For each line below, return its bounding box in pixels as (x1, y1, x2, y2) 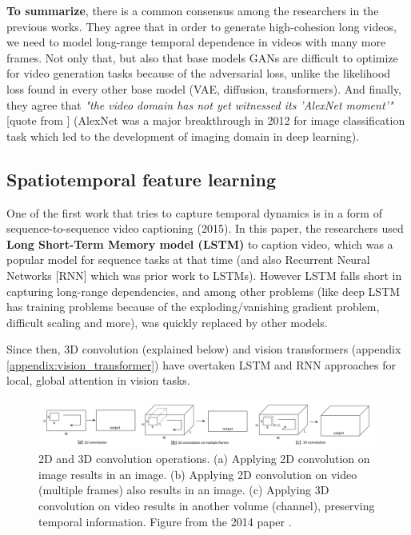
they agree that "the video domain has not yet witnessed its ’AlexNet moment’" (6, 96, 393, 113)
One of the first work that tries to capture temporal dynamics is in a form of (6, 204, 382, 221)
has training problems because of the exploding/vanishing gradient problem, (6, 298, 380, 315)
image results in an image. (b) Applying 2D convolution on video (38, 465, 357, 482)
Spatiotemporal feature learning (6, 166, 277, 191)
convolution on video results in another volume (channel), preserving (38, 497, 375, 514)
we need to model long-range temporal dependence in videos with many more (6, 34, 386, 50)
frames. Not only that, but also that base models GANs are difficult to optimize (6, 49, 398, 66)
